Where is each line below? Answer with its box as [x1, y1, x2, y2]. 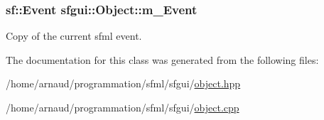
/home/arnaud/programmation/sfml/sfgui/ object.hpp [6, 76, 241, 91]
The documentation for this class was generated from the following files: [6, 52, 319, 67]
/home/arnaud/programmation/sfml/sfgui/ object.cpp [6, 100, 239, 114]
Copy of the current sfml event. [6, 28, 142, 43]
